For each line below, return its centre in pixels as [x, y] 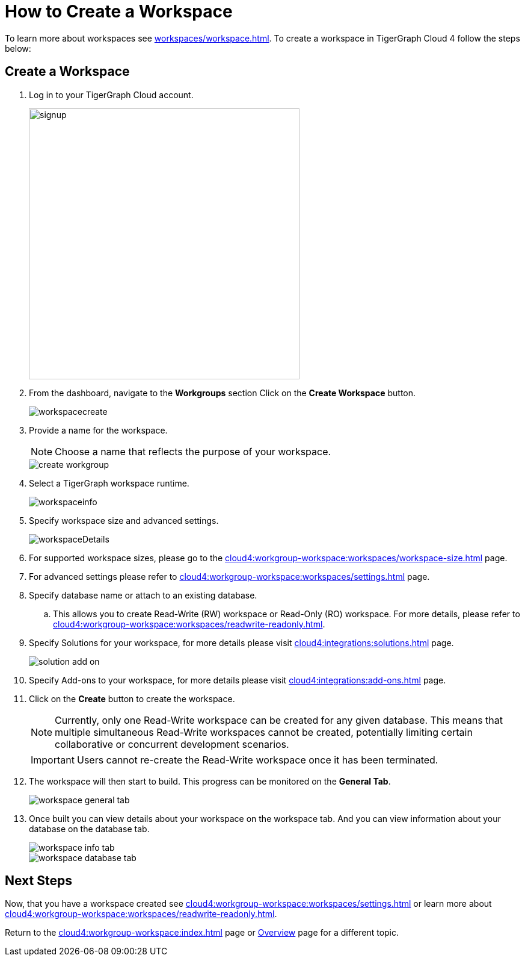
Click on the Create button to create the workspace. [132, 698]
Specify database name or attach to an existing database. [143, 595]
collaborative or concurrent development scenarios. [172, 744]
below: [18, 48]
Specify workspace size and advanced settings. [124, 520]
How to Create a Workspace [119, 11]
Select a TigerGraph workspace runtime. [109, 483]
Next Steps [38, 881]
